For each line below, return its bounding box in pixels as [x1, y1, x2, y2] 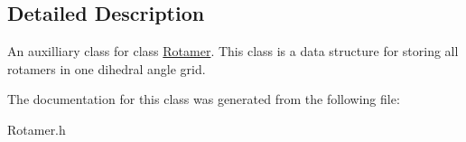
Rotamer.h [7, 119, 66, 138]
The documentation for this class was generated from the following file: [7, 90, 400, 109]
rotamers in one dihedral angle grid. [7, 59, 206, 78]
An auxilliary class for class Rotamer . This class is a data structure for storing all [7, 42, 459, 61]
